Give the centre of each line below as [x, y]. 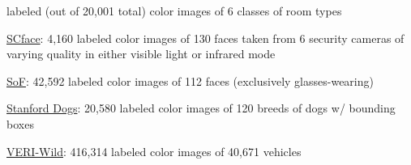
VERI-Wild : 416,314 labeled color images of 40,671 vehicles [154, 151]
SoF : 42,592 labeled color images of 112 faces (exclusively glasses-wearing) [190, 80]
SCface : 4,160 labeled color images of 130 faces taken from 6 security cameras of [205, 38]
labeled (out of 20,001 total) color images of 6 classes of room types [174, 11]
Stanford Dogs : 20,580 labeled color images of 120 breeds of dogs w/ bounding [201, 108]
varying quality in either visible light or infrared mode [141, 54]
